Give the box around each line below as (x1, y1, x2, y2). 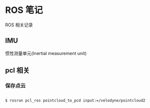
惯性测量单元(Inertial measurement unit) (5, 50, 87, 56)
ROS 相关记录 (5, 22, 33, 28)
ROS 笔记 (5, 4, 43, 16)
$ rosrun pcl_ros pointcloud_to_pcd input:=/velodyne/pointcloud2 (5, 98, 146, 103)
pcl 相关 (5, 66, 30, 75)
